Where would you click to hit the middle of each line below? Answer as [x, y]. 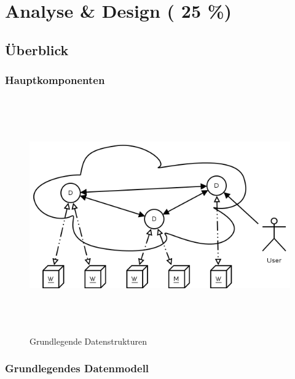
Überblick [37, 49]
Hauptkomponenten [55, 80]
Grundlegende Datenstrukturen [88, 341]
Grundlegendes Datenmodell [77, 368]
